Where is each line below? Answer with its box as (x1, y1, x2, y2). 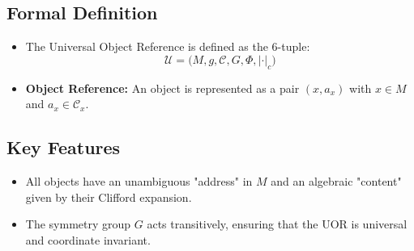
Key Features (6, 135, 121, 160)
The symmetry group (25, 215, 131, 232)
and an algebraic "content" (271, 172, 402, 189)
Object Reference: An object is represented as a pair (25, 79, 300, 96)
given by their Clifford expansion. (25, 188, 192, 205)
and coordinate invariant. (25, 231, 151, 248)
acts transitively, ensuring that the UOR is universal (147, 215, 408, 232)
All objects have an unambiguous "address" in (25, 172, 253, 189)
